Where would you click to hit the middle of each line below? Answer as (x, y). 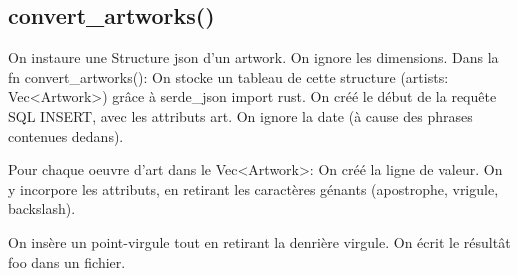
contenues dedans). (66, 135)
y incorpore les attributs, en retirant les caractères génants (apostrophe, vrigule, (253, 188)
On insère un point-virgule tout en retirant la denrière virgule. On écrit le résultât (259, 241)
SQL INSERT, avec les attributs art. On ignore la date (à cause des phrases (240, 115)
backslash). (42, 208)
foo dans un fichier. (67, 261)
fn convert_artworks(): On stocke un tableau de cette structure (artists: (228, 76)
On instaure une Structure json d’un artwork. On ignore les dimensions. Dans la (253, 57)
